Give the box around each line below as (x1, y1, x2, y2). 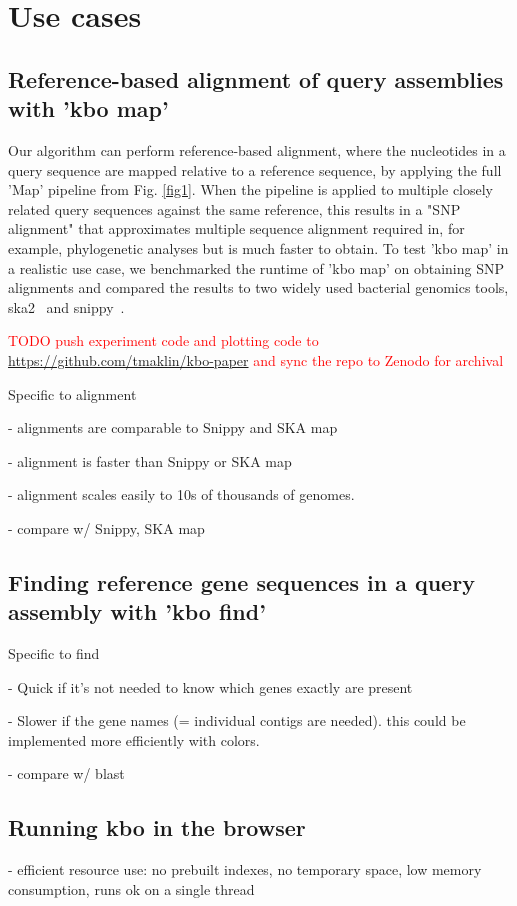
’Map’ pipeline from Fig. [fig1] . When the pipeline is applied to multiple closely (8, 179, 494, 200)
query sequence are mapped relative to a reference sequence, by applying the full (8, 159, 502, 180)
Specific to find (8, 643, 100, 664)
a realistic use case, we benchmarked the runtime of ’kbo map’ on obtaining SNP (8, 257, 504, 278)
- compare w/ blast (8, 763, 125, 784)
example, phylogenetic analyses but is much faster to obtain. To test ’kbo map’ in (8, 237, 509, 258)
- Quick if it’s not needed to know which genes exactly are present (8, 676, 413, 697)
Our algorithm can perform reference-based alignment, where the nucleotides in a (8, 139, 506, 160)
